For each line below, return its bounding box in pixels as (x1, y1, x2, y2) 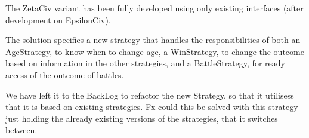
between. (5, 124, 38, 136)
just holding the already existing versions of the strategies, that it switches (5, 112, 278, 124)
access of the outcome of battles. (5, 68, 124, 81)
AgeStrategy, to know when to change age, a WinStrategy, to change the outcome (5, 45, 304, 57)
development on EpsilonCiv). (5, 13, 111, 26)
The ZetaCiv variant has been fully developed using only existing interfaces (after (5, 2, 304, 14)
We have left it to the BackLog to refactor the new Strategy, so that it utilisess (5, 88, 294, 101)
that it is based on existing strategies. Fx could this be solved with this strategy (5, 100, 298, 113)
